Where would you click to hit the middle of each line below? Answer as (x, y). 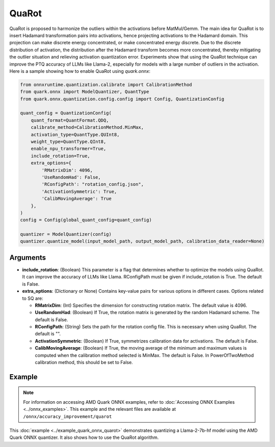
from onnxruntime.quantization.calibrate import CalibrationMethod (106, 85)
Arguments (28, 257)
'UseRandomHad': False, (71, 177)
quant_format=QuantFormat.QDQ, (70, 120)
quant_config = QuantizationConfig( (66, 113)
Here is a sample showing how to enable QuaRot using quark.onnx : (80, 71)
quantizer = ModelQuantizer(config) (66, 234)
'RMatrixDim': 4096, (67, 170)
